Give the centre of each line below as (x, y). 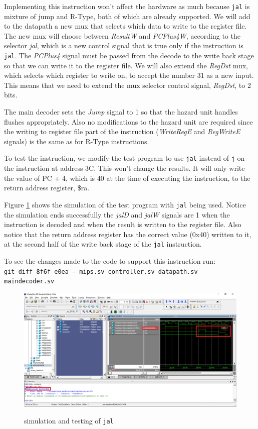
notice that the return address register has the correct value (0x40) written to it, (128, 234)
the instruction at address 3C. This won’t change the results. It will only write (124, 168)
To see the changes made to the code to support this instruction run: (110, 260)
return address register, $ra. (47, 188)
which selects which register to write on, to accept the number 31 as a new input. (129, 75)
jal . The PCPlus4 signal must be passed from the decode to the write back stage (129, 56)
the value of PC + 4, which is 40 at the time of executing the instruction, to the (127, 178)
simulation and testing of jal (69, 420)
